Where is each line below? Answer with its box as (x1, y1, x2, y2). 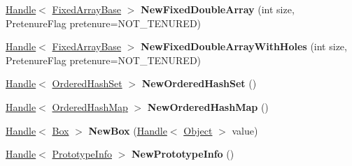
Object (183, 123, 213, 137)
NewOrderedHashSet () (141, 76, 257, 91)
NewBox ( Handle (88, 123, 167, 137)
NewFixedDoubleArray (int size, (141, 2, 295, 16)
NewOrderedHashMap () (147, 99, 269, 114)
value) (232, 123, 258, 137)
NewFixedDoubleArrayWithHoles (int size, (141, 39, 347, 54)
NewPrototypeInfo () (131, 146, 234, 161)
